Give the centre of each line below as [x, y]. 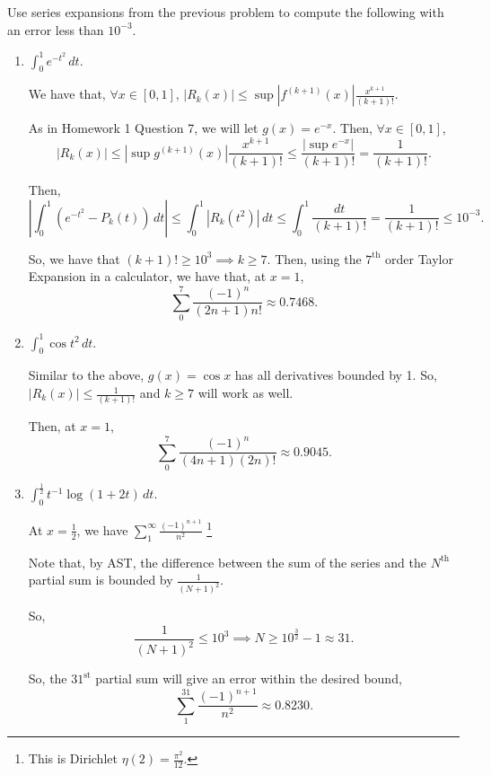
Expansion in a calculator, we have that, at [147, 276]
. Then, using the [314, 258]
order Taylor [420, 258]
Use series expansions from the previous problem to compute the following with [226, 12]
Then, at [52, 426]
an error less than [56, 29]
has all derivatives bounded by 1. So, [336, 375]
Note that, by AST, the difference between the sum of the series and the [227, 562]
